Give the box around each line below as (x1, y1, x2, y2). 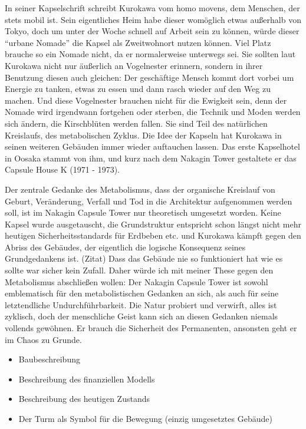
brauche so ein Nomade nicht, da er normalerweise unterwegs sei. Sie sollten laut (5, 48, 296, 60)
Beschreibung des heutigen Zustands (18, 392, 150, 405)
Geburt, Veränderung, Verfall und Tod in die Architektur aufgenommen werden (5, 194, 292, 207)
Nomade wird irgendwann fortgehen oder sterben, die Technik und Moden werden (5, 105, 301, 118)
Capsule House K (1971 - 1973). (5, 163, 120, 176)
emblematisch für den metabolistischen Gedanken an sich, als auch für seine (5, 287, 279, 299)
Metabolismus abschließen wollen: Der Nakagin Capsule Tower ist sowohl (5, 275, 268, 288)
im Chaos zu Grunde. (5, 333, 82, 345)
